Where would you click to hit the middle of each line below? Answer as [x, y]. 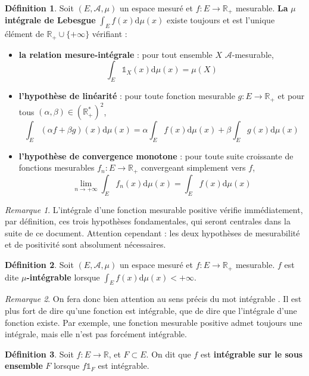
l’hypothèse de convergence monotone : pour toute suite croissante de [156, 155]
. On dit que [168, 354]
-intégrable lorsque [63, 277]
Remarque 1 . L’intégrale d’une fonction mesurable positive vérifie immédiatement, [154, 209]
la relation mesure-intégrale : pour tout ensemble [116, 54]
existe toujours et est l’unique [221, 20]
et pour [291, 96]
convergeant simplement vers [193, 167]
